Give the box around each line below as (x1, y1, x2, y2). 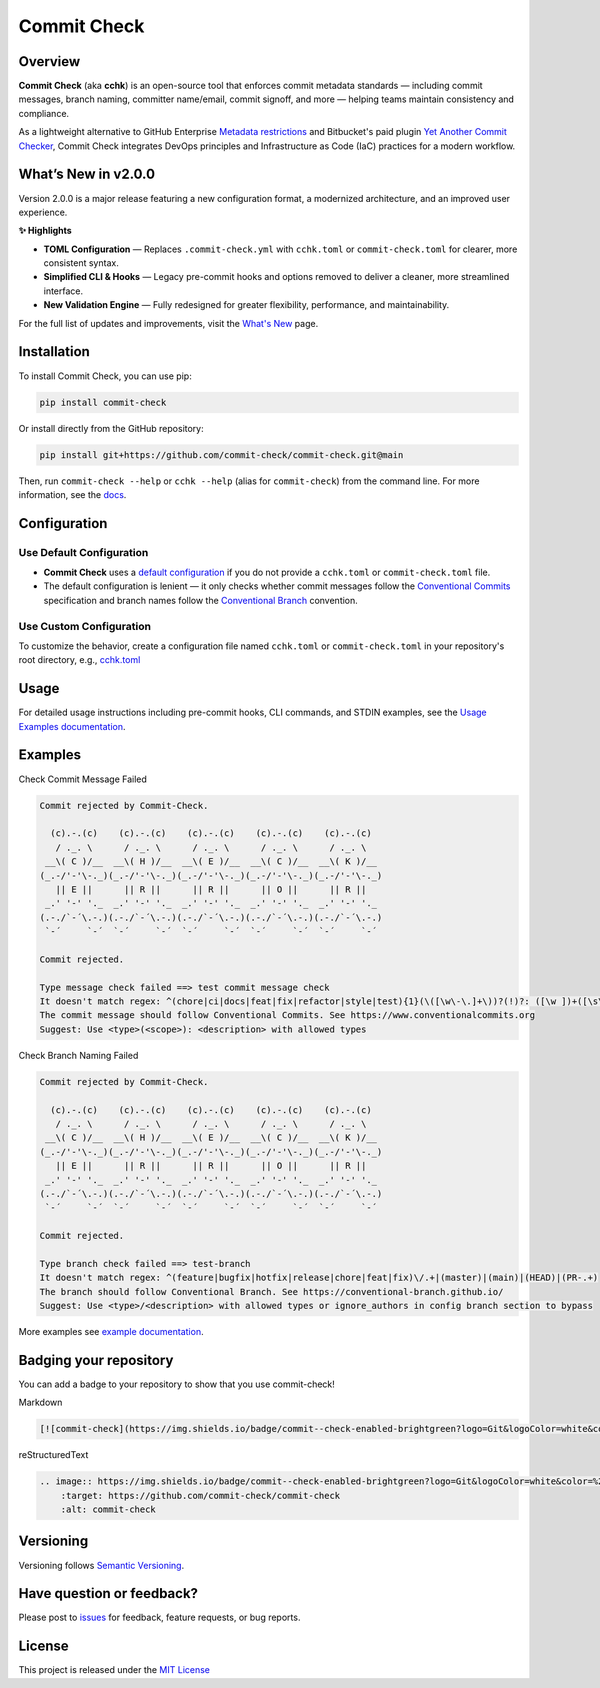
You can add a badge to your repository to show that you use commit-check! (18, 1378, 335, 1390)
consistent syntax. (43, 257, 119, 269)
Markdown (18, 1396, 63, 1409)
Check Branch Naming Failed (18, 1049, 139, 1061)
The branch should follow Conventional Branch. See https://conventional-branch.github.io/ (39, 1286, 504, 1297)
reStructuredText (18, 1449, 89, 1461)
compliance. (18, 107, 70, 119)
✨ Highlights (18, 225, 72, 237)
